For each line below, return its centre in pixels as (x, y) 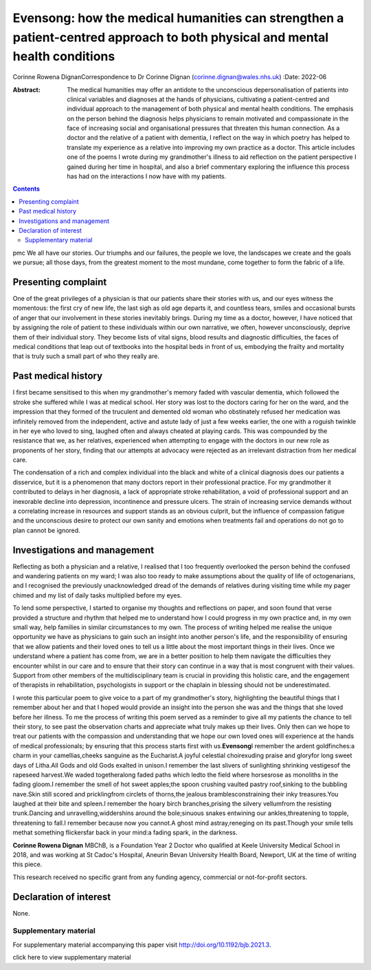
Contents (26, 189)
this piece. (27, 865)
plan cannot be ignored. (46, 530)
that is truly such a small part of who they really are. (86, 356)
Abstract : (26, 89)
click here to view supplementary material (72, 958)
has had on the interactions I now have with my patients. (147, 176)
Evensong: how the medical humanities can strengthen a (178, 18)
